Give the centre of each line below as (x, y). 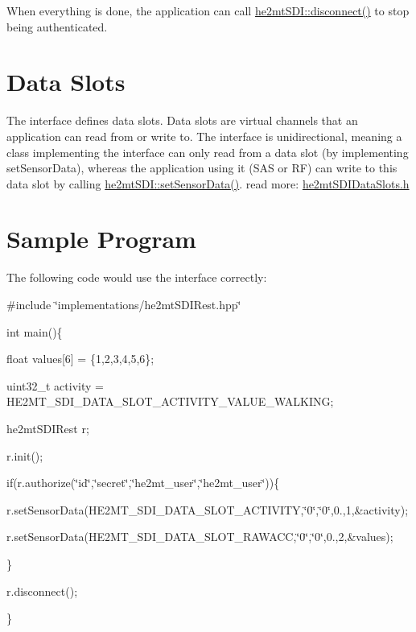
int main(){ (35, 331)
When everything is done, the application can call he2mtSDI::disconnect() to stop (208, 10)
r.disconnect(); (42, 591)
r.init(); (25, 455)
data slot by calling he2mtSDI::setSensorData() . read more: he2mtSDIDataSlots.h (208, 183)
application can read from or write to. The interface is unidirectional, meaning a (204, 136)
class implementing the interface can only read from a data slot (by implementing (208, 152)
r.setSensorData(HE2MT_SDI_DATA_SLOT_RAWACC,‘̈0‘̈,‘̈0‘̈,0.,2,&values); (200, 537)
